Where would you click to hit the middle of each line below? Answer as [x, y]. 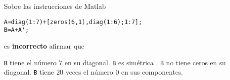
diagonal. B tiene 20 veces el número [59, 72]
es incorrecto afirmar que [44, 45]
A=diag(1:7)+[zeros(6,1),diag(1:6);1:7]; [73, 22]
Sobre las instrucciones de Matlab [55, 6]
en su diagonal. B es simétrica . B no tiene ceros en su [145, 62]
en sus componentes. [152, 72]
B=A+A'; [17, 30]
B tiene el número [30, 62]
